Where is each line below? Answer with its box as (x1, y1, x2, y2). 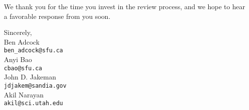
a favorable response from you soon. (4, 11, 111, 21)
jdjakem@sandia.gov (4, 82, 66, 89)
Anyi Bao (4, 54, 32, 64)
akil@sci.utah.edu (4, 100, 63, 107)
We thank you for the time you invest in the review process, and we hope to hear (4, 1, 245, 11)
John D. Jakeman (4, 72, 56, 82)
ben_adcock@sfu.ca (4, 47, 63, 54)
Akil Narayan (4, 89, 44, 99)
